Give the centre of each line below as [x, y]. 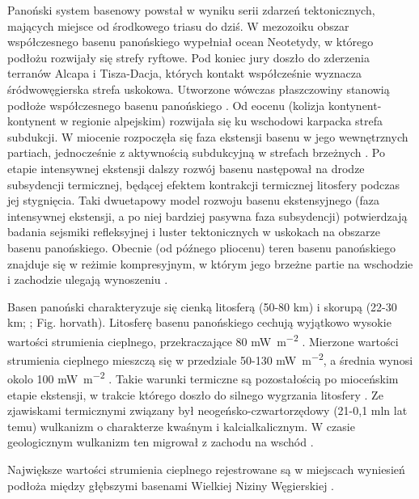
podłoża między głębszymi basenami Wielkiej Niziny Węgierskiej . [171, 485]
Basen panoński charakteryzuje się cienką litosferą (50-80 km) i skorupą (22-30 [202, 306]
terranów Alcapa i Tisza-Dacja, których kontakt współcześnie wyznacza [185, 73]
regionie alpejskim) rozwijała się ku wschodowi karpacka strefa [228, 121]
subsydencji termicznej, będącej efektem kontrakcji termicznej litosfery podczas [203, 184]
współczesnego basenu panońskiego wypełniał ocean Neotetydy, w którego [190, 42]
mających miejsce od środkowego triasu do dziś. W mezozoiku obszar [178, 25]
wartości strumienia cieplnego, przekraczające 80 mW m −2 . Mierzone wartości [203, 340]
